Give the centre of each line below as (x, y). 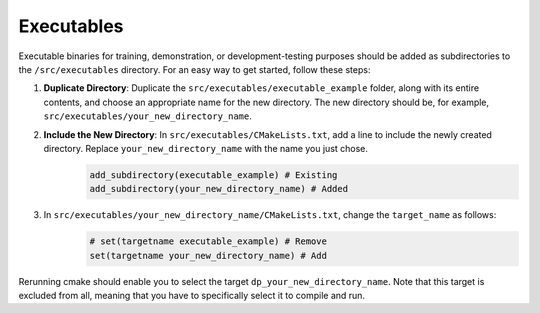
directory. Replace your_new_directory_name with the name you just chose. (206, 148)
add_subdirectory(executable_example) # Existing (213, 174)
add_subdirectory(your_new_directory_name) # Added (219, 189)
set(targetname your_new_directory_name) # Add (208, 255)
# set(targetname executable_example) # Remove (208, 241)
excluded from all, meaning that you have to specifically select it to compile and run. (191, 295)
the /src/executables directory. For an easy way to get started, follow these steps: (194, 69)
